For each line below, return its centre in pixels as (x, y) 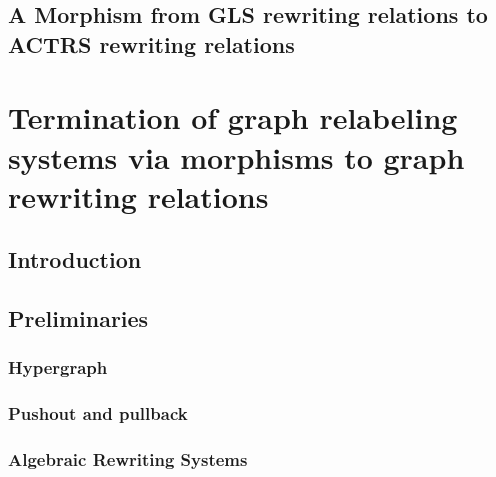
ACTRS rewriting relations (151, 43)
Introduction (75, 259)
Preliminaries (78, 318)
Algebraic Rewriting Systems (128, 459)
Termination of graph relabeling (233, 117)
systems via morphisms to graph (236, 156)
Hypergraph (58, 367)
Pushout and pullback (98, 413)
